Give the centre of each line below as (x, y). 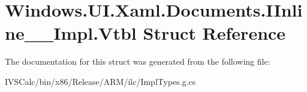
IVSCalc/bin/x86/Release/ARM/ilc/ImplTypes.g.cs (100, 81)
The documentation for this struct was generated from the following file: (138, 61)
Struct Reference (214, 33)
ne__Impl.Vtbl (71, 33)
